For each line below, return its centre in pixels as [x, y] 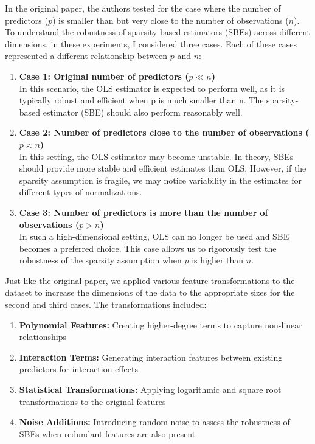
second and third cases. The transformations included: [106, 304]
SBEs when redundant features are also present [107, 433]
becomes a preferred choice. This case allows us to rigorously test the [148, 248]
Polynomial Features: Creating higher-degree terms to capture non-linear [161, 324]
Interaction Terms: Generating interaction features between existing [151, 357]
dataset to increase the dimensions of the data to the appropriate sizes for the [150, 292]
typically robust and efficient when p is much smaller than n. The [141, 100]
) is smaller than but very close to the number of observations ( [171, 20]
